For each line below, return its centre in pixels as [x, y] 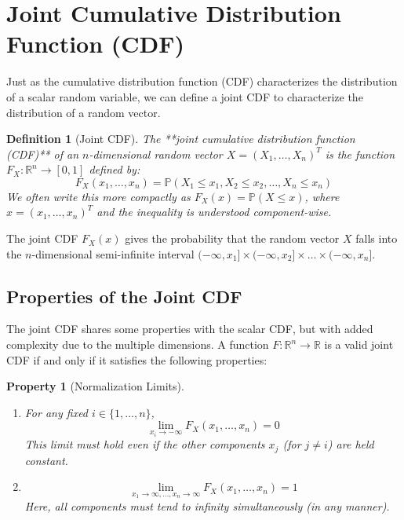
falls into [377, 238]
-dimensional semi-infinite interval [113, 253]
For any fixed [56, 412]
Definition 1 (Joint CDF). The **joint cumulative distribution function [181, 139]
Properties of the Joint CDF [124, 296]
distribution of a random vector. [84, 112]
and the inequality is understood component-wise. [214, 212]
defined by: [115, 169]
